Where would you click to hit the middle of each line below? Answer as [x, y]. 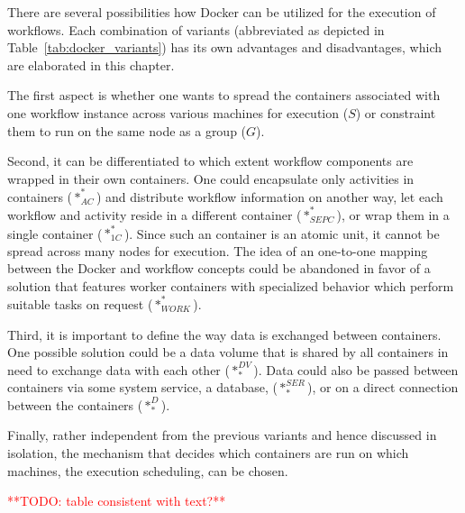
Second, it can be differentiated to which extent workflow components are [210, 161]
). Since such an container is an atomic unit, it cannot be [282, 233]
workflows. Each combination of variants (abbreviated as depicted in [196, 29]
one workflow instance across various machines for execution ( [178, 112]
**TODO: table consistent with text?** [117, 501]
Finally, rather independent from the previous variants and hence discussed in [222, 435]
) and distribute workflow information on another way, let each [269, 196]
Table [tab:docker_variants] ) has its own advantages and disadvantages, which [224, 47]
